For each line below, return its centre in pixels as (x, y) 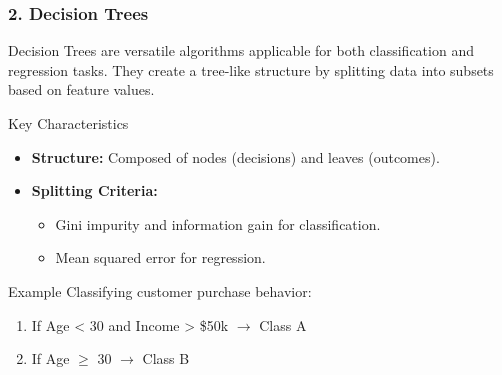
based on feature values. (81, 89)
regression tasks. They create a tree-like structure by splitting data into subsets (251, 69)
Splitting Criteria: (94, 190)
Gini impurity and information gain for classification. (218, 223)
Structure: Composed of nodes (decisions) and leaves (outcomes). (235, 156)
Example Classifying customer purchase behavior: (160, 290)
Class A (283, 324)
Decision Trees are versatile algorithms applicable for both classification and (241, 50)
